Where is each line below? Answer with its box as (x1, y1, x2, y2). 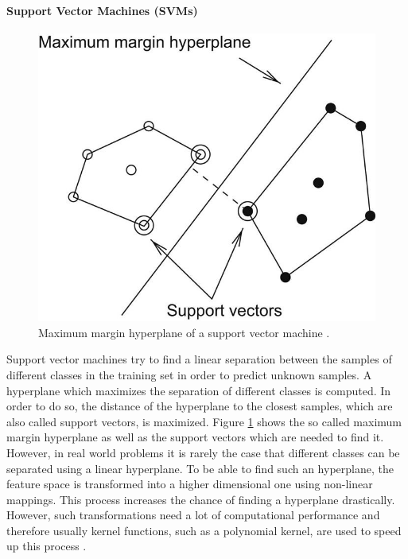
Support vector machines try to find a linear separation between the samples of (6, 351, 392, 367)
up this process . (6, 538, 87, 554)
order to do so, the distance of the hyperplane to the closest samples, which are (6, 398, 393, 414)
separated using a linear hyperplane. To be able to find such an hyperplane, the (6, 460, 394, 476)
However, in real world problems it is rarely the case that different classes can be (6, 444, 400, 460)
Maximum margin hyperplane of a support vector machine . (38, 324, 330, 340)
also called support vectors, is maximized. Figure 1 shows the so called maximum (6, 413, 402, 429)
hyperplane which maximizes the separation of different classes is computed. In (6, 382, 391, 398)
